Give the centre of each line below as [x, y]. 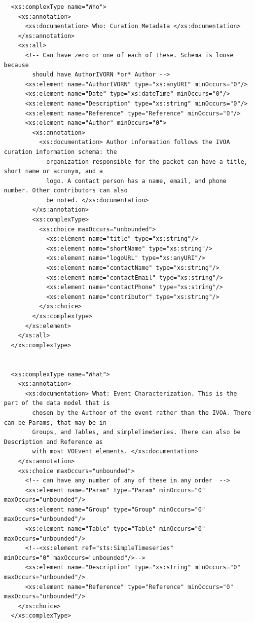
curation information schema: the [61, 152]
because [17, 65]
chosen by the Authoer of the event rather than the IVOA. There [142, 413]
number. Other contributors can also [66, 191]
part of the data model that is [57, 403]
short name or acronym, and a [54, 171]
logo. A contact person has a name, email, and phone [136, 181]
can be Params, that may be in [55, 422]
